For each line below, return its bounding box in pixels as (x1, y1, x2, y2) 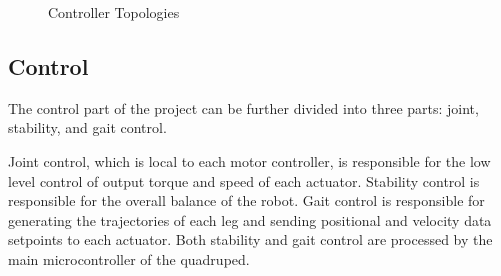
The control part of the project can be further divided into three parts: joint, (8, 97, 479, 118)
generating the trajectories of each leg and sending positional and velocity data (8, 209, 492, 230)
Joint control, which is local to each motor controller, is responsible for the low (8, 150, 491, 171)
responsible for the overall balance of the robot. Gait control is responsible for (8, 190, 485, 211)
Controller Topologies (48, 2, 180, 22)
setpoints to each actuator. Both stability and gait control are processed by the (8, 229, 493, 250)
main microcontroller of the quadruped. (8, 248, 250, 269)
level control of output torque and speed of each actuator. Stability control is (8, 170, 480, 191)
